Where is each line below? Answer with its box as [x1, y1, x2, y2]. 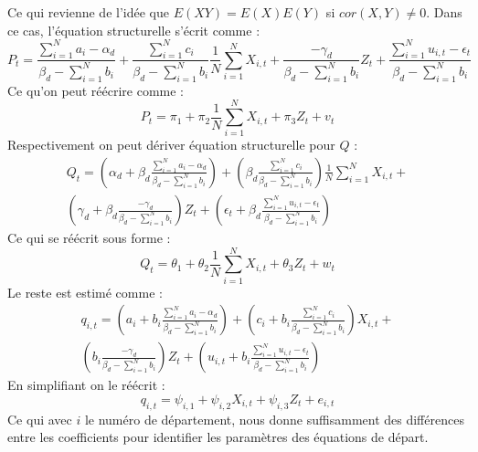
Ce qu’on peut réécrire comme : [7, 80, 184, 100]
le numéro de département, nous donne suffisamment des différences [84, 409, 464, 428]
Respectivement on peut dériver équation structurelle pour [7, 135, 335, 154]
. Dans [426, 3, 462, 21]
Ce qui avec [7, 409, 72, 428]
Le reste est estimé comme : [7, 282, 163, 301]
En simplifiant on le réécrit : [7, 375, 165, 394]
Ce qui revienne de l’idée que [7, 3, 169, 21]
